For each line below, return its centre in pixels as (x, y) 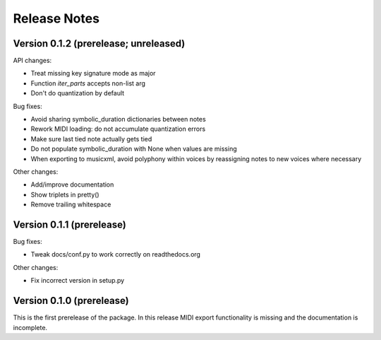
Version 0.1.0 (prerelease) (71, 301)
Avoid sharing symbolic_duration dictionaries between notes (118, 119)
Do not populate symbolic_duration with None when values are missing (134, 149)
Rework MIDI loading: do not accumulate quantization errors (118, 129)
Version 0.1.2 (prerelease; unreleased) (99, 43)
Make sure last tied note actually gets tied (91, 139)
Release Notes (56, 18)
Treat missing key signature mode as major (93, 74)
